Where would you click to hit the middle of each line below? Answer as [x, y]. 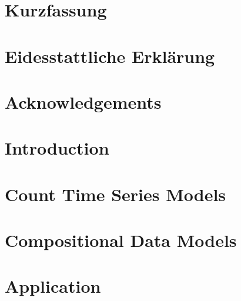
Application [53, 286]
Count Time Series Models [116, 194]
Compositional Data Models [121, 240]
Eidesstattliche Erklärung [110, 56]
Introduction [57, 148]
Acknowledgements [83, 101]
